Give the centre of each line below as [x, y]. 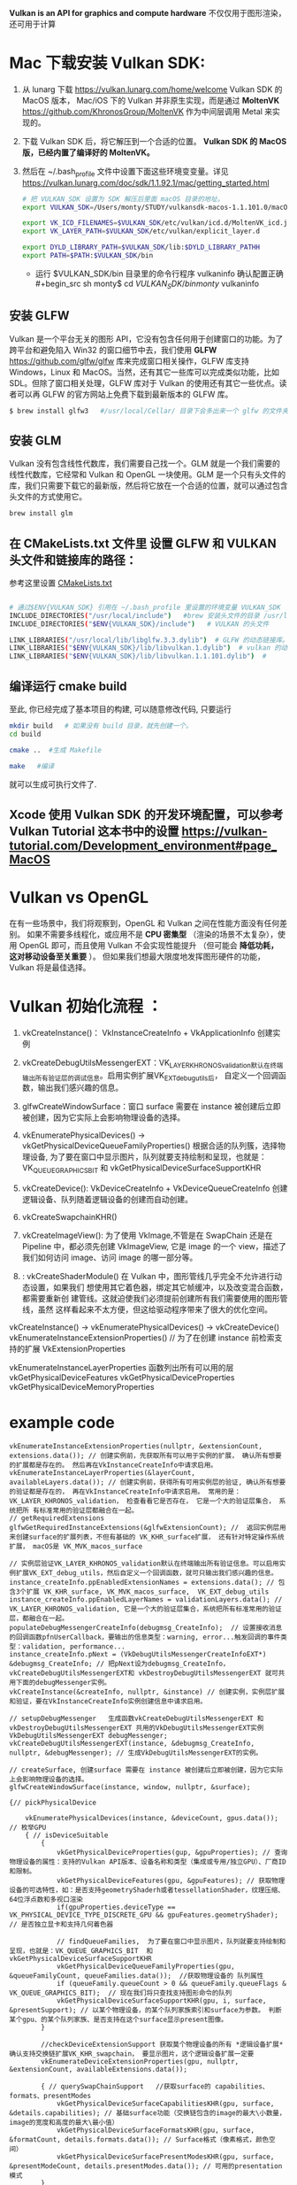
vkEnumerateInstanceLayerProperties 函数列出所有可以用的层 [122, 1368]
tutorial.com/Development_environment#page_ [143, 845]
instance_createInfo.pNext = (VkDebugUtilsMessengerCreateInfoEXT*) [138, 1655]
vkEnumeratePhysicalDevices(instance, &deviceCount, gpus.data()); [152, 1818]
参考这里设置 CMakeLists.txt [61, 583]
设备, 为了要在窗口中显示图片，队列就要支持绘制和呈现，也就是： [148, 1157]
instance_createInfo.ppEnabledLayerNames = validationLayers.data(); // [146, 1600]
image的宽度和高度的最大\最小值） [64, 2123]
